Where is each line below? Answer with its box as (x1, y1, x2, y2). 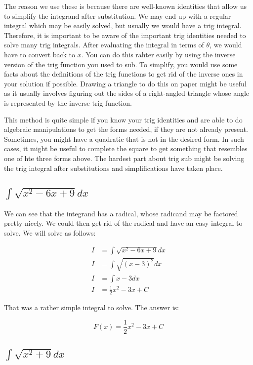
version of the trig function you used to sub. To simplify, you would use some (4, 59, 238, 69)
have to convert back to (4, 49, 75, 59)
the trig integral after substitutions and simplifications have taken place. (4, 162, 223, 173)
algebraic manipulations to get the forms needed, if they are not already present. (4, 124, 248, 134)
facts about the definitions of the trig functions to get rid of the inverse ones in (4, 69, 243, 79)
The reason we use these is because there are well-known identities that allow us (4, 1, 247, 11)
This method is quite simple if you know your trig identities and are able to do (4, 114, 243, 124)
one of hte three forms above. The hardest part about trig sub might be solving (4, 153, 245, 163)
